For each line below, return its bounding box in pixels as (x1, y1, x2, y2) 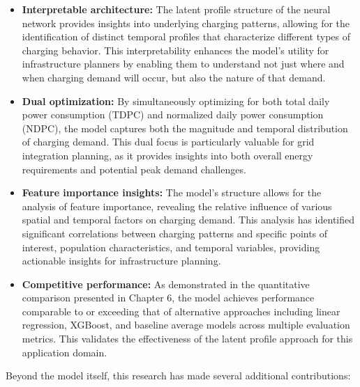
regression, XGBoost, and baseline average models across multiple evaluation (22, 317, 350, 332)
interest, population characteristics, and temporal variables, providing (22, 239, 320, 254)
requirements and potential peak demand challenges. (22, 161, 246, 176)
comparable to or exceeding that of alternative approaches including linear (22, 303, 340, 318)
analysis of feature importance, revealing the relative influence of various (22, 198, 332, 213)
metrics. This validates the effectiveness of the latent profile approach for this (22, 331, 353, 346)
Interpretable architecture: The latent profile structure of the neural (22, 2, 331, 16)
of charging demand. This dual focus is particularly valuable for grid (22, 134, 315, 149)
